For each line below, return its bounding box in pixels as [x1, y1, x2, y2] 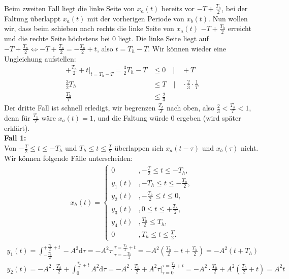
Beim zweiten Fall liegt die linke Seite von [4, 3, 135, 13]
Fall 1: [4, 132, 26, 143]
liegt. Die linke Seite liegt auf [118, 33, 209, 44]
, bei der [221, 3, 248, 13]
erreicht [228, 23, 251, 34]
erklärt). [4, 122, 30, 133]
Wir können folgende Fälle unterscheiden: [4, 152, 133, 163]
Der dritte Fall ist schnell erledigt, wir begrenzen [4, 102, 156, 113]
